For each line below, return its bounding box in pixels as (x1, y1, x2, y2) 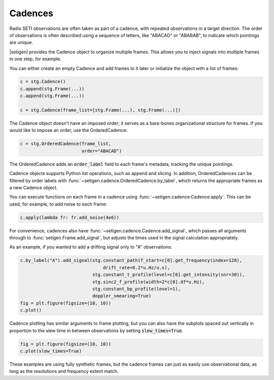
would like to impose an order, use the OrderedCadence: (9, 127, 128, 133)
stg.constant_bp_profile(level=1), (92, 286, 181, 292)
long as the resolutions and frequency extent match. (9, 368, 119, 374)
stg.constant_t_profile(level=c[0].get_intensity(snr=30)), (92, 272, 245, 278)
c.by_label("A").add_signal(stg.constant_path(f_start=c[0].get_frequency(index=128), (20, 258, 243, 263)
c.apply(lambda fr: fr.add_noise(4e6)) (20, 215, 119, 220)
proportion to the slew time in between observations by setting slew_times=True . (9, 327, 184, 333)
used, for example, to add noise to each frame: (9, 201, 108, 207)
